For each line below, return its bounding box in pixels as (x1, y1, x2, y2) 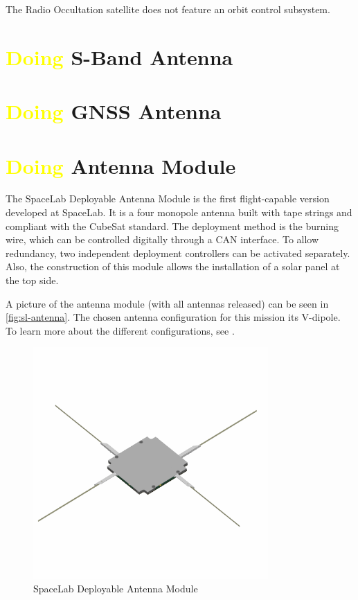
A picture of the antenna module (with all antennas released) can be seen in (6, 296, 329, 310)
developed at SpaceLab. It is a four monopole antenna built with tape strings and (6, 205, 352, 220)
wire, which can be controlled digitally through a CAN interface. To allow (6, 232, 319, 247)
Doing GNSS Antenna (6, 97, 222, 125)
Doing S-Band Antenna (6, 42, 233, 71)
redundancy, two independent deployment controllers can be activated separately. (6, 245, 350, 260)
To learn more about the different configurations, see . (6, 323, 235, 337)
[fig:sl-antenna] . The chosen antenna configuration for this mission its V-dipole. (6, 310, 341, 324)
